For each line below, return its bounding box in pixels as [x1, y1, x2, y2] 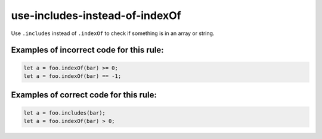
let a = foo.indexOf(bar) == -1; [23, 72, 122, 80]
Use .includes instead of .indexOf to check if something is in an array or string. [11, 30, 215, 37]
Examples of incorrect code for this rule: [11, 45, 164, 55]
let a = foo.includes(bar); [23, 109, 106, 116]
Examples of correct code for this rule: [11, 90, 157, 100]
